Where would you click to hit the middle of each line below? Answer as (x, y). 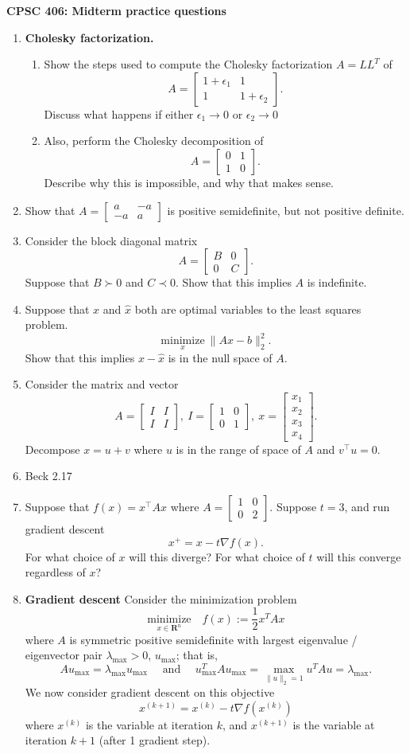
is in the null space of (220, 357)
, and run (367, 506)
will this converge (359, 556)
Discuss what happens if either (119, 113)
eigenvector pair (64, 655)
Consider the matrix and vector (102, 384)
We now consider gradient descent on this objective (150, 692)
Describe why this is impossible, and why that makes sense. (189, 182)
